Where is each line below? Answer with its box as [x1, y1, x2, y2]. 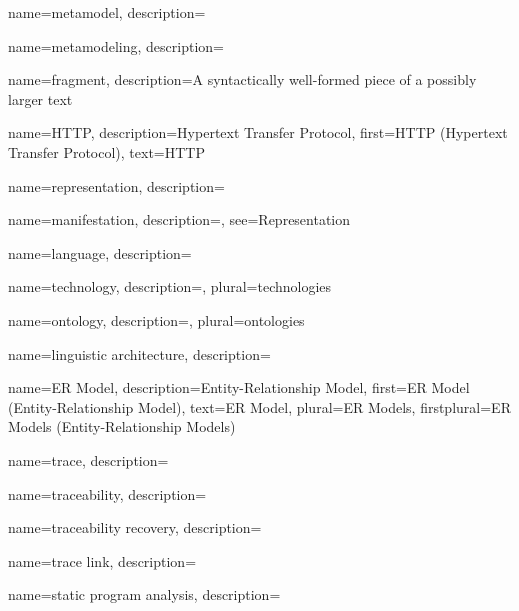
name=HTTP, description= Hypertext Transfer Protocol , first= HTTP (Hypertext [8, 122, 508, 143]
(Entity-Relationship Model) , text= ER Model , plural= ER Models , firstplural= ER [8, 396, 511, 417]
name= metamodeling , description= [8, 35, 224, 56]
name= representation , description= [8, 175, 225, 196]
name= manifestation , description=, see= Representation [8, 209, 351, 230]
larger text [8, 88, 73, 109]
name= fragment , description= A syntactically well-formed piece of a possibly [8, 69, 477, 90]
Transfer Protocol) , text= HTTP [8, 141, 206, 162]
